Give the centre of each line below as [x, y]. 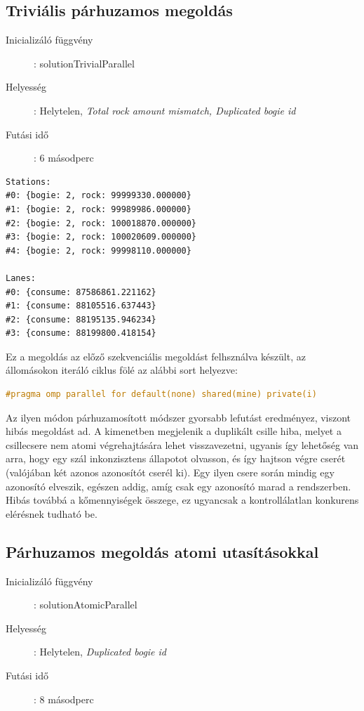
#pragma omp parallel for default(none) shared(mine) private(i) [161, 394]
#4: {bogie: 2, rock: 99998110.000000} [99, 250]
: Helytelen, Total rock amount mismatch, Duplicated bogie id [165, 110]
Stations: [28, 182]
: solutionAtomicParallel [86, 605]
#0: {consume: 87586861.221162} [81, 292]
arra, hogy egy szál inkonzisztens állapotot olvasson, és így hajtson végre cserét [176, 458]
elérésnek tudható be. [52, 513]
